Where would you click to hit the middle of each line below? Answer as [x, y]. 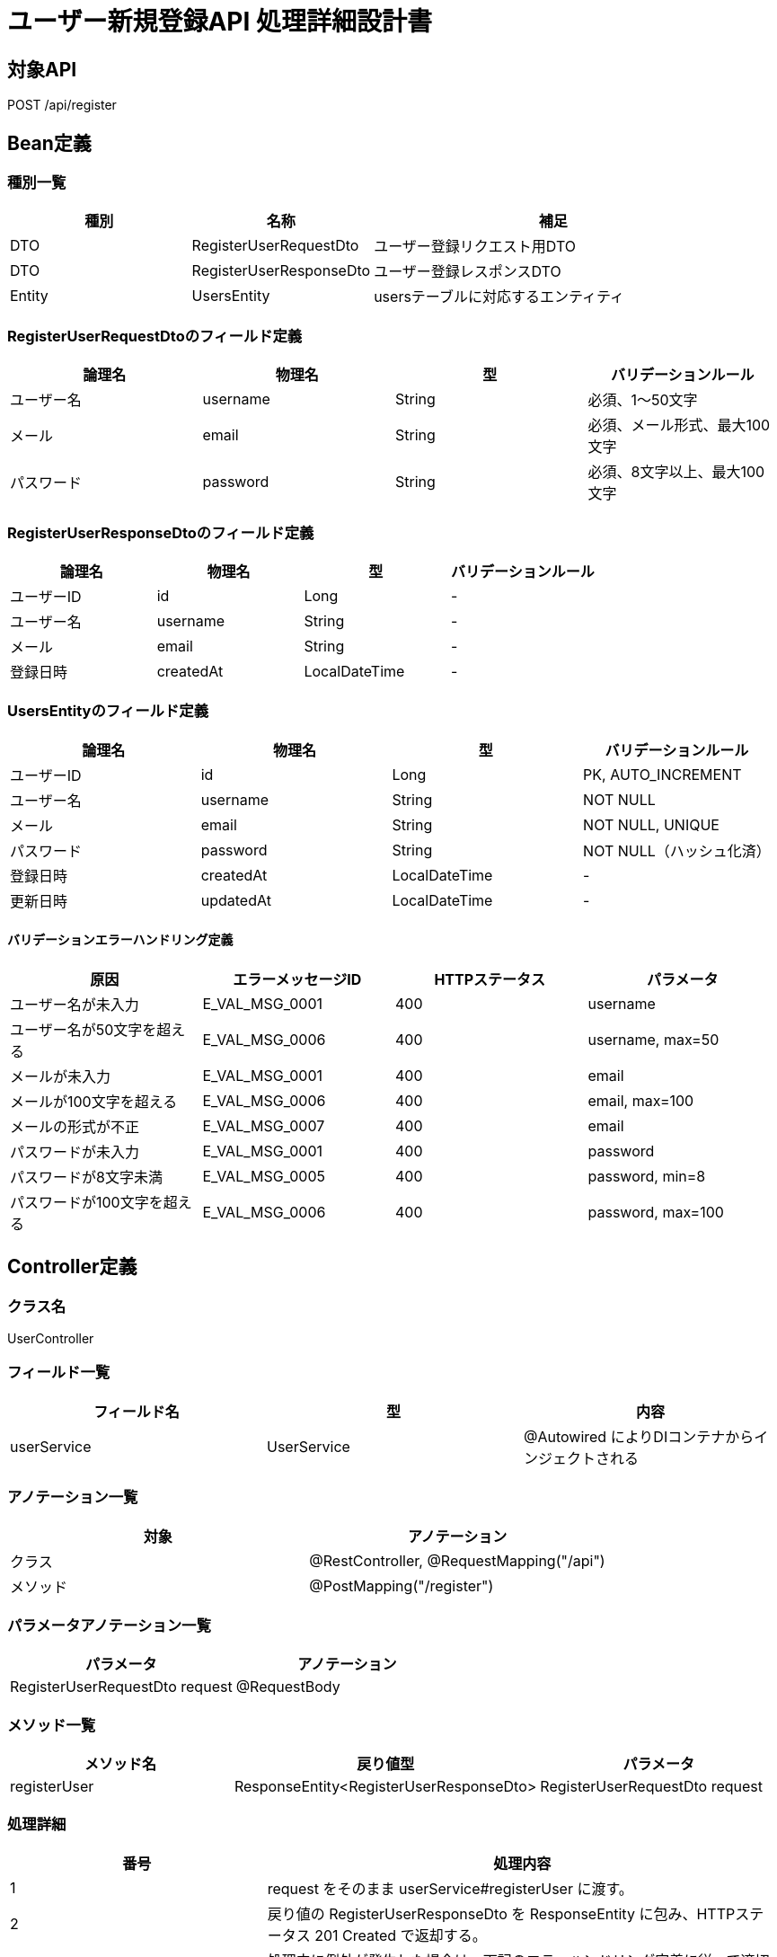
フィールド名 [137, 1411]
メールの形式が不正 [75, 1126]
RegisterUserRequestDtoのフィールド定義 [155, 336]
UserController [51, 1339]
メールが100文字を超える [94, 1101]
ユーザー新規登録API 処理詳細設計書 [220, 22]
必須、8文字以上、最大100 [676, 472]
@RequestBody [288, 1687]
